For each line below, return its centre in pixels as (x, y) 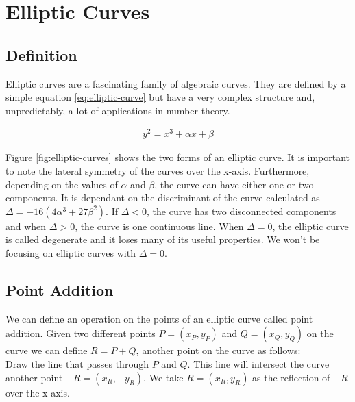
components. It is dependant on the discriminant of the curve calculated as (163, 198)
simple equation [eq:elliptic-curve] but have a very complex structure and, (160, 97)
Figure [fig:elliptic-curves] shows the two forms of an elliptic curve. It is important (178, 157)
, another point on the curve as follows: (218, 350)
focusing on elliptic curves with (71, 253)
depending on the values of (62, 184)
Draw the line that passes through (77, 364)
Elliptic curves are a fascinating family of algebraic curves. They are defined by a (176, 83)
